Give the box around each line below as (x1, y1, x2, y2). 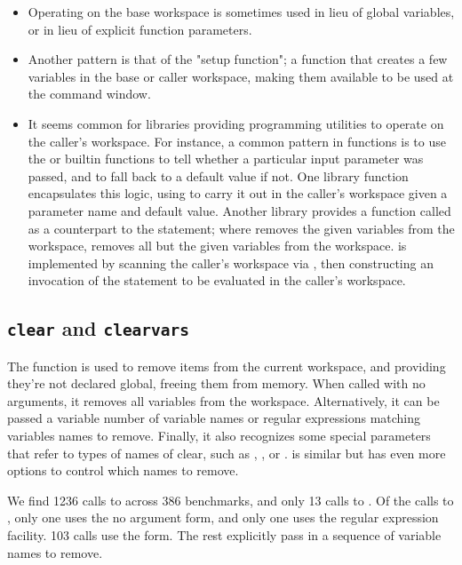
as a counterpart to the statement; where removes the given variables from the (28, 219, 455, 237)
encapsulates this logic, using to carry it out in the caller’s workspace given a (28, 184, 448, 203)
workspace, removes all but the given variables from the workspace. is (28, 236, 407, 255)
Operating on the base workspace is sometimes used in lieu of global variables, (28, 3, 455, 20)
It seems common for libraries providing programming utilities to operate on (28, 114, 444, 132)
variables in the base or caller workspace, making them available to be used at (28, 67, 454, 85)
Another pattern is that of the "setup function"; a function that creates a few (28, 50, 448, 68)
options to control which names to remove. (7, 461, 239, 480)
